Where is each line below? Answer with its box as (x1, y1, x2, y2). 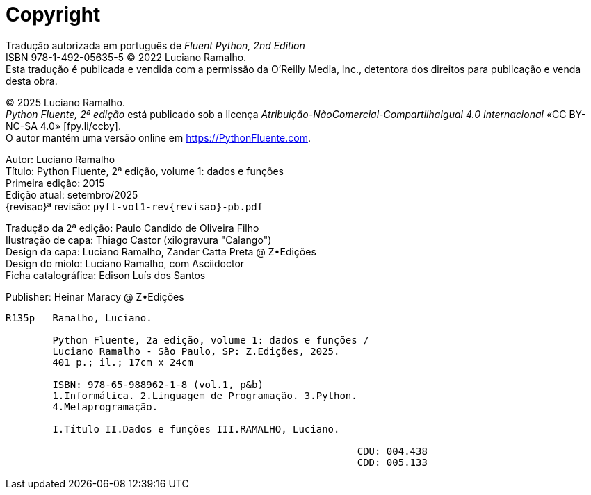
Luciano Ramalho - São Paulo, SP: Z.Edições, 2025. (52, 345, 340, 357)
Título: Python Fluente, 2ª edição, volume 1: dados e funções (6, 165, 284, 177)
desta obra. (6, 74, 58, 87)
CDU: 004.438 (357, 445, 428, 457)
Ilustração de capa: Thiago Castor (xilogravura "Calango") (6, 233, 272, 246)
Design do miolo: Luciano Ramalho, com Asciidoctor (6, 257, 245, 269)
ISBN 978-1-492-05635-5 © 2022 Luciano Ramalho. (6, 51, 247, 63)
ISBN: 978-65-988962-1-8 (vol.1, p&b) (52, 378, 264, 390)
